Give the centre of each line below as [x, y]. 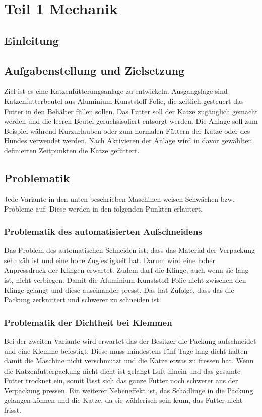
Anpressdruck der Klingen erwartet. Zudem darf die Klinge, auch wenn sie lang [126, 270]
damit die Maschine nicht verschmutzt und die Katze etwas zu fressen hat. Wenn [129, 361]
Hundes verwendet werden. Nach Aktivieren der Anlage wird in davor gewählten [128, 141]
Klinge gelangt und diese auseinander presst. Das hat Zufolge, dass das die [119, 290]
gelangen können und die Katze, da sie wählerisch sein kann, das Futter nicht [123, 400]
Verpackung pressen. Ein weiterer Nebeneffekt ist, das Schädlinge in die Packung [129, 390]
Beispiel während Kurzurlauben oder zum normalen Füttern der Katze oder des [127, 131]
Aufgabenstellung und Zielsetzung [94, 70]
